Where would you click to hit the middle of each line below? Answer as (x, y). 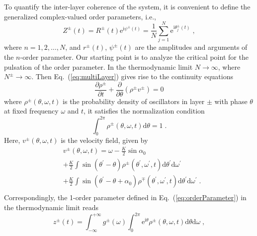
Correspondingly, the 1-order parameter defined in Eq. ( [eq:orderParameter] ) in (125, 197)
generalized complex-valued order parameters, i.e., (80, 16)
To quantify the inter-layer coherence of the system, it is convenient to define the (127, 6)
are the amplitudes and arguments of (191, 47)
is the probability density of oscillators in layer (134, 101)
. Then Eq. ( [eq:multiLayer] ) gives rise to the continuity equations (132, 76)
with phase (231, 101)
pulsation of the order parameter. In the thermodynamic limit (98, 66)
